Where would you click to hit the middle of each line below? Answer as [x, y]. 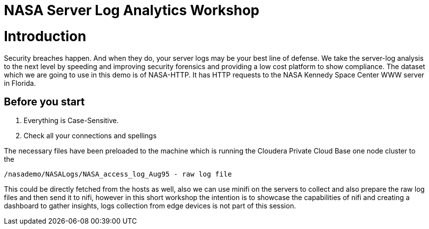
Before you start [44, 102]
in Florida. [20, 83]
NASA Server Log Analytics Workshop [132, 10]
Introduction [45, 36]
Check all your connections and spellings [90, 136]
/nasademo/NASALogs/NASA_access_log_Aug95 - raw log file [118, 174]
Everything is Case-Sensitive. [71, 121]
